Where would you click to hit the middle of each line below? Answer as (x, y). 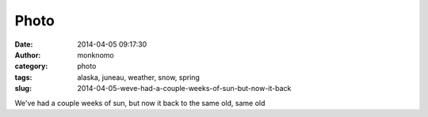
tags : (23, 77)
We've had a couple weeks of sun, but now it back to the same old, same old (140, 103)
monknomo (96, 55)
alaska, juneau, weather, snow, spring (138, 77)
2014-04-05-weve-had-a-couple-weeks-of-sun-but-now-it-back (184, 89)
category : (31, 66)
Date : (24, 44)
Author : (28, 55)
